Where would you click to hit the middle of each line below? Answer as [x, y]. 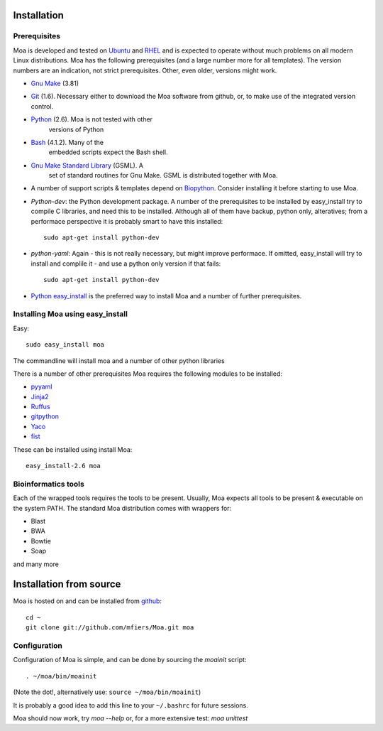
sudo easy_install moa [65, 345]
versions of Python [76, 129]
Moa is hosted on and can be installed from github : [88, 601]
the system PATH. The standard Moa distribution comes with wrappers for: [122, 508]
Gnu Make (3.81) [55, 83]
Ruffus [40, 407]
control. [42, 106]
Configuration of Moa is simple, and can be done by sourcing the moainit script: [130, 660]
